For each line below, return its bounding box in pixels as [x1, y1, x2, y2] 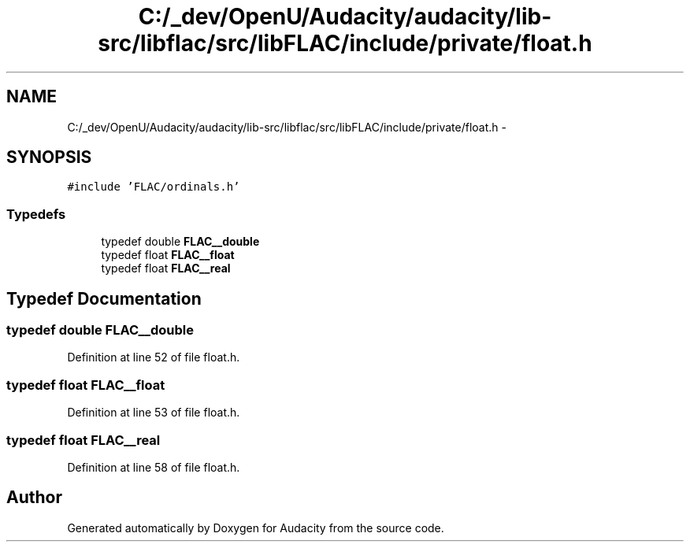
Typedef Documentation [6, 288, 202, 309]
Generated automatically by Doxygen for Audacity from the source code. [67, 520, 444, 535]
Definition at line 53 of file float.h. [67, 405, 240, 420]
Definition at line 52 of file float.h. [67, 350, 240, 365]
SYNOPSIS [6, 147, 92, 168]
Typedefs [6, 205, 66, 222]
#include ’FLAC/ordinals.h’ [67, 180, 240, 194]
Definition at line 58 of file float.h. [67, 460, 240, 474]
